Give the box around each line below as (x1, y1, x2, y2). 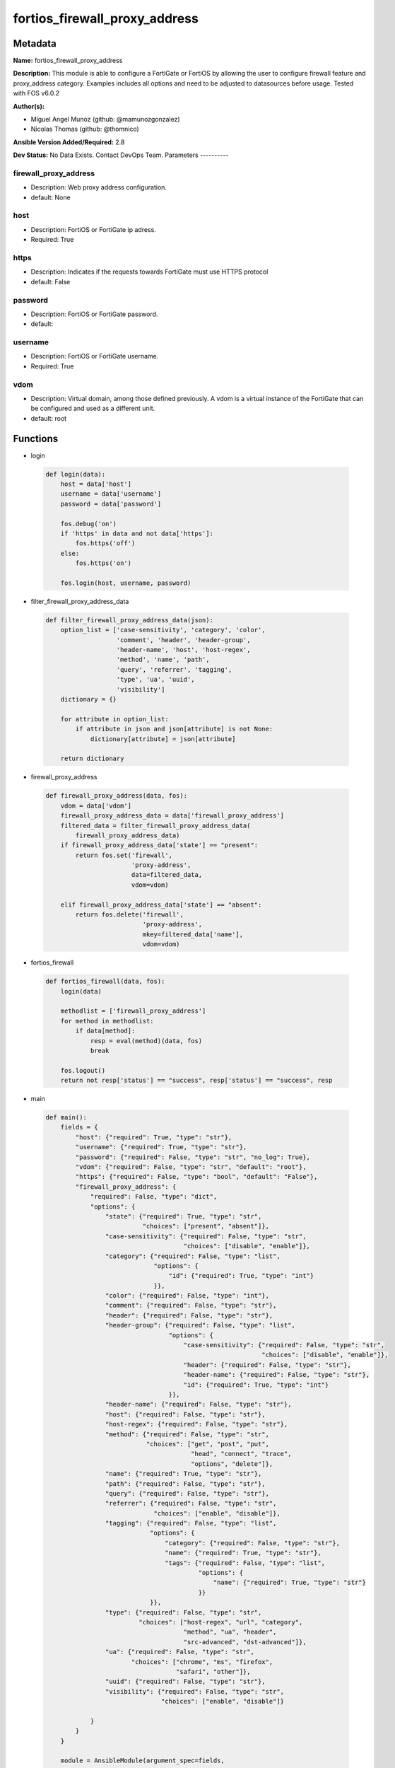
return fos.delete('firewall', (75, 911, 184, 919)
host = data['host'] (60, 480, 132, 488)
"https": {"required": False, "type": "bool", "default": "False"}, (75, 1173, 318, 1181)
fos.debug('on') (60, 520, 117, 528)
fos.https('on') (75, 559, 132, 567)
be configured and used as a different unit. (30, 404, 155, 413)
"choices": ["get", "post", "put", (146, 1440, 270, 1448)
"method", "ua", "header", (183, 1628, 277, 1636)
